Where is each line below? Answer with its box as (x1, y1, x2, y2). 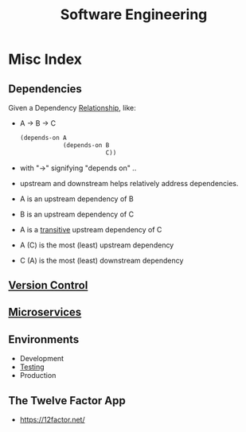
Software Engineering (60, 6, 208, 24)
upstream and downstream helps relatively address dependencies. (19, 178, 239, 188)
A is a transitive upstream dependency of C (19, 224, 162, 234)
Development (19, 354, 64, 364)
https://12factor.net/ (19, 415, 85, 425)
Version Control (8, 278, 88, 292)
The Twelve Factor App (8, 394, 126, 407)
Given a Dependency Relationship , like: (8, 103, 137, 112)
